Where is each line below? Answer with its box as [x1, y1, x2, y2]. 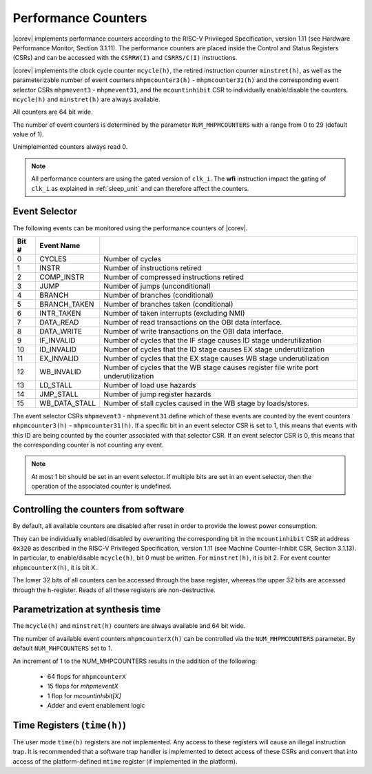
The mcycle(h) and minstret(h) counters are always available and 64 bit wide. [12, 622, 246, 630]
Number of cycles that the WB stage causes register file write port [103, 363, 318, 372]
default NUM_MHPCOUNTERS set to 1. [12, 644, 113, 653]
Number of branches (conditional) [103, 290, 214, 300]
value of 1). [12, 130, 44, 139]
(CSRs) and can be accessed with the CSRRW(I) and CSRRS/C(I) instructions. [12, 54, 238, 62]
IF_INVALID [39, 335, 76, 345]
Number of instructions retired [103, 263, 202, 272]
